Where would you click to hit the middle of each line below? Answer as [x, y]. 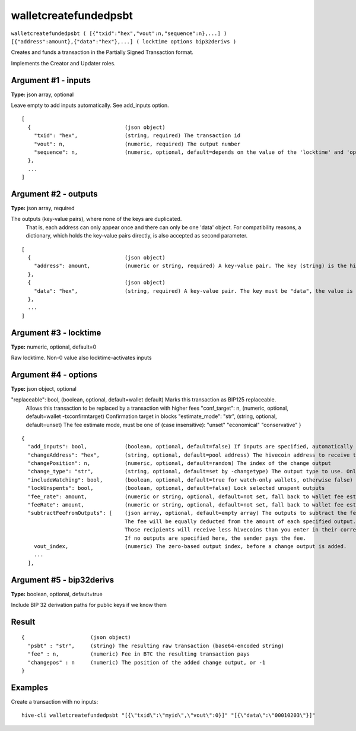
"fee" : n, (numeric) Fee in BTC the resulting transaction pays [139, 654]
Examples [30, 687]
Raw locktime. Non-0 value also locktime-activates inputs [81, 358]
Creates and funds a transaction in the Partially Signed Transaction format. [102, 52]
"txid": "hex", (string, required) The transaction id [137, 136]
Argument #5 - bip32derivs [63, 580]
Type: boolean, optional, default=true [57, 594]
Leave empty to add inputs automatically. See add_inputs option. [90, 105]
